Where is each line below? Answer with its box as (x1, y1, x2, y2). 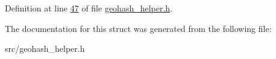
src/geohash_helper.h (5, 42, 85, 55)
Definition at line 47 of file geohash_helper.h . (5, 2, 173, 14)
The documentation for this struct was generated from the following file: (5, 22, 272, 34)
